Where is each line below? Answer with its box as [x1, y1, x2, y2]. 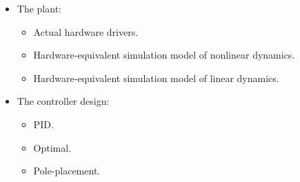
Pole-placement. [33, 163, 101, 178]
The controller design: [17, 94, 110, 108]
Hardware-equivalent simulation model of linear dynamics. [33, 70, 279, 85]
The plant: [17, 1, 61, 15]
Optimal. [33, 140, 72, 154]
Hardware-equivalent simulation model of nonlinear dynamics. [33, 48, 295, 62]
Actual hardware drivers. [33, 24, 139, 39]
